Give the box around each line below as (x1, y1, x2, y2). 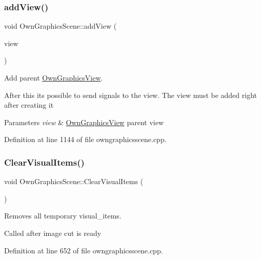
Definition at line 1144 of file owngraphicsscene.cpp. (4, 134, 167, 145)
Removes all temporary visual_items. (4, 210, 122, 221)
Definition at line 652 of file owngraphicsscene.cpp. (4, 245, 163, 255)
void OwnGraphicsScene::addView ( (4, 21, 117, 31)
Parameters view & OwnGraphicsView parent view (4, 116, 164, 127)
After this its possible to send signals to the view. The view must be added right (4, 89, 257, 100)
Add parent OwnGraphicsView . (4, 72, 103, 83)
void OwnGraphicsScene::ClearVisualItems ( (4, 176, 144, 187)
